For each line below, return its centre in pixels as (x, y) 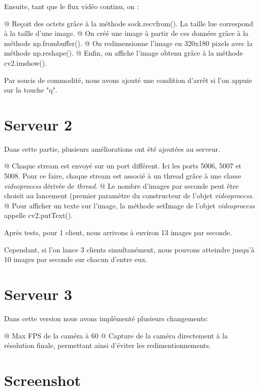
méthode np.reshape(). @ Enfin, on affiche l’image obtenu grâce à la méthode (123, 53)
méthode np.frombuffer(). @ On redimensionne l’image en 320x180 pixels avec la (128, 43)
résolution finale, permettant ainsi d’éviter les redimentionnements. (108, 345)
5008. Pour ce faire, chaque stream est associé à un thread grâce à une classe (123, 176)
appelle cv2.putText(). (39, 215)
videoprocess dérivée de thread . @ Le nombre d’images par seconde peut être (121, 185)
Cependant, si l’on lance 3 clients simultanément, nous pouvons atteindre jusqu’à (129, 249)
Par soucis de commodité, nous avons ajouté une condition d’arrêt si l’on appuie (128, 80)
